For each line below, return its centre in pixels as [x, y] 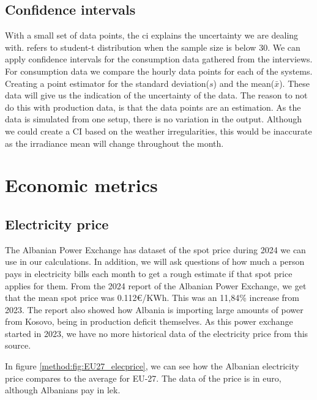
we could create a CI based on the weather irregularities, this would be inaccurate [158, 131]
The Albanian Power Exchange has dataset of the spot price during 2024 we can [155, 249]
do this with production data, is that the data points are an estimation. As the [153, 107]
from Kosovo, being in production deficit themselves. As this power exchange [149, 321]
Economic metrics [81, 185]
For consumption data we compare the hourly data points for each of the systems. [159, 71]
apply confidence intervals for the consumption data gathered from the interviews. [159, 59]
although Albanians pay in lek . [63, 390]
